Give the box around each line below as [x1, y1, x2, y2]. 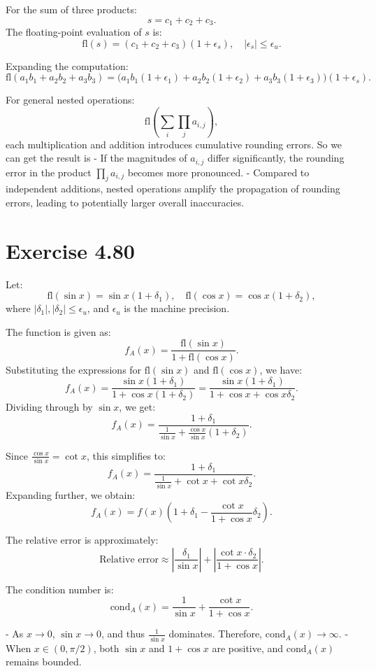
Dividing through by [6, 400, 93, 414]
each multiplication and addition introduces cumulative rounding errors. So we [6, 136, 342, 151]
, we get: [119, 400, 156, 414]
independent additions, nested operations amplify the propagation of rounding [6, 181, 340, 196]
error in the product [6, 164, 92, 179]
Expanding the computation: [6, 58, 129, 73]
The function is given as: [6, 324, 111, 339]
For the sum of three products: [6, 2, 137, 16]
